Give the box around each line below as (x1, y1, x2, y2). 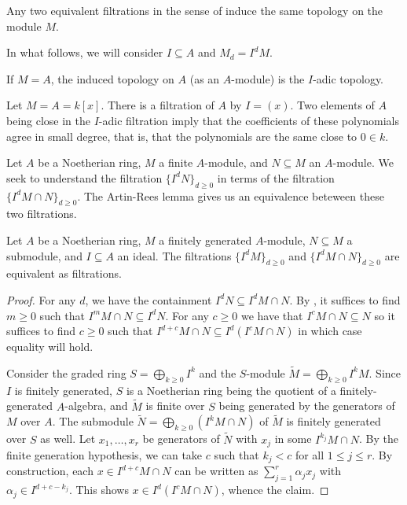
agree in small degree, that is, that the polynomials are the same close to (6, 127, 357, 144)
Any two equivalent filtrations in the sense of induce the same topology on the (6, 2, 383, 18)
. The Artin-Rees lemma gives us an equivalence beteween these (77, 187, 384, 204)
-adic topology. (313, 70, 384, 87)
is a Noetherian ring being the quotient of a (126, 382, 336, 398)
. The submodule (52, 413, 134, 429)
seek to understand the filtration (6, 169, 163, 186)
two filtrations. (6, 205, 77, 222)
